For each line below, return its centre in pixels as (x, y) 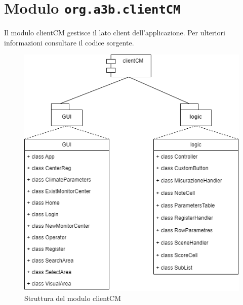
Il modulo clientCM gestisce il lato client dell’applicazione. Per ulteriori (115, 33)
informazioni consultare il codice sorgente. (69, 42)
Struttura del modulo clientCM (73, 298)
